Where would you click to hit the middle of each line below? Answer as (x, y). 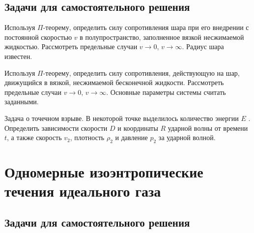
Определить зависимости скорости (56, 128)
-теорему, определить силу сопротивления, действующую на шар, (141, 73)
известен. (18, 56)
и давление (131, 137)
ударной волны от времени (208, 128)
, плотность (87, 137)
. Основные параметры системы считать (166, 92)
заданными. (22, 102)
